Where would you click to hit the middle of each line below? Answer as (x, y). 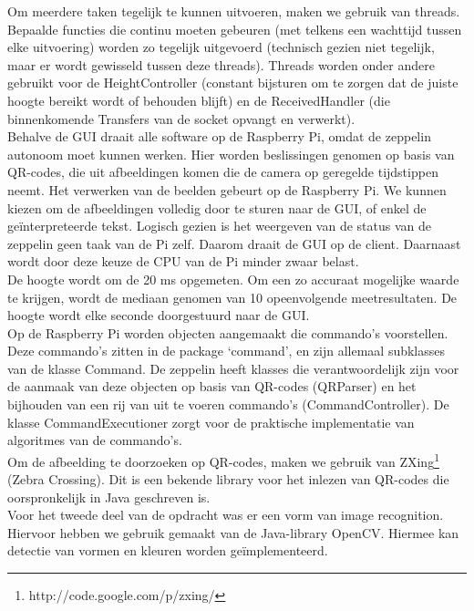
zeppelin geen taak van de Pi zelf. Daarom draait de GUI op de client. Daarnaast (234, 243)
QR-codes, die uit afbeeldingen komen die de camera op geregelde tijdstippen (223, 172)
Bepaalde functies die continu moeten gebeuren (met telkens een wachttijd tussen (235, 29)
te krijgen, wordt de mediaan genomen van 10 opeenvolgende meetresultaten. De (232, 297)
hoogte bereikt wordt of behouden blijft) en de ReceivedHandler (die (199, 100)
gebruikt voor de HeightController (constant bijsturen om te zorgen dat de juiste (233, 83)
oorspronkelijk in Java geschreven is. (109, 497)
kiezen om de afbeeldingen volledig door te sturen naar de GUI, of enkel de (217, 207)
